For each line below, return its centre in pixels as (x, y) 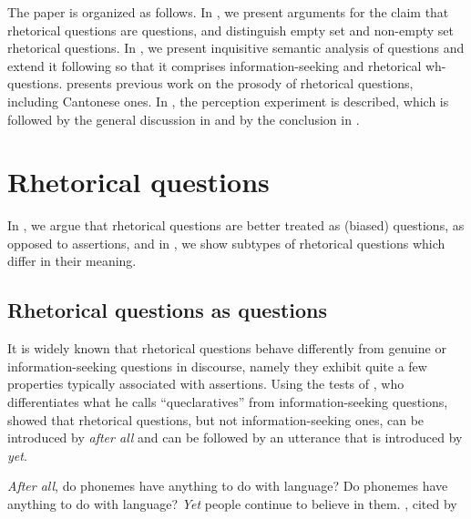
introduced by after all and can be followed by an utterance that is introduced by (235, 438)
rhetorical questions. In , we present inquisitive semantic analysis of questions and (236, 48)
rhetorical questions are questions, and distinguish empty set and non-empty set (230, 30)
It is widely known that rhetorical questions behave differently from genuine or (227, 348)
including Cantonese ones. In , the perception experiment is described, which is (228, 101)
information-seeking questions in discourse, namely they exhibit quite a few (217, 366)
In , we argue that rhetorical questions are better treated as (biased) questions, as (236, 225)
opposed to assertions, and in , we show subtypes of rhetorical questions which (226, 243)
